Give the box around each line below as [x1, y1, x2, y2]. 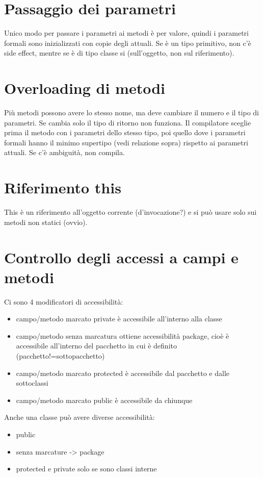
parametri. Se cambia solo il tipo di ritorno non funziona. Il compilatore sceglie [4, 117, 251, 128]
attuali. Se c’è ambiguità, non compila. [4, 147, 125, 158]
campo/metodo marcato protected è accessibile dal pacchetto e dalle [16, 367, 230, 378]
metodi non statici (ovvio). [4, 216, 88, 227]
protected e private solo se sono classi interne [16, 463, 157, 474]
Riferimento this [4, 177, 121, 198]
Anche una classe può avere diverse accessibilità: [4, 412, 155, 422]
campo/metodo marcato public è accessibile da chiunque [16, 394, 193, 405]
